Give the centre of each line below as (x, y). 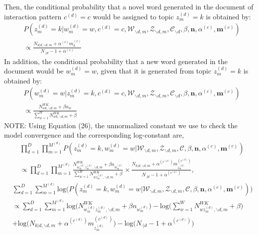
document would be (34, 71)
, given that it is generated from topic (154, 71)
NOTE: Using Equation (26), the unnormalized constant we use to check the (121, 125)
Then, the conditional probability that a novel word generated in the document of (129, 6)
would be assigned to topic (133, 16)
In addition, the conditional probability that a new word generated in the (116, 61)
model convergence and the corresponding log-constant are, (94, 135)
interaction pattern (33, 16)
